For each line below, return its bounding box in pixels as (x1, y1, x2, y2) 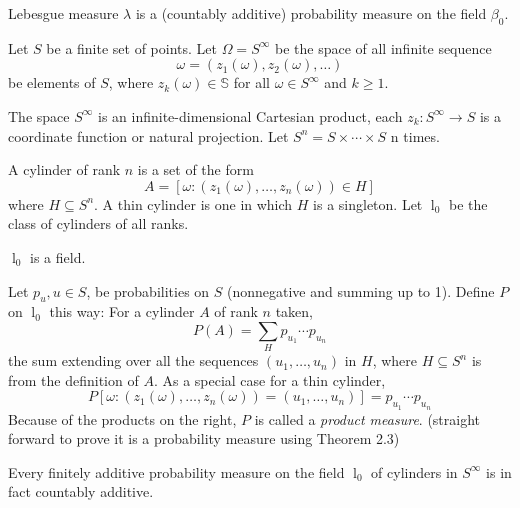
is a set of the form (137, 159, 254, 180)
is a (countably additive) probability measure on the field (135, 3, 487, 23)
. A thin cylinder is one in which (94, 193, 293, 214)
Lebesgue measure (8, 3, 119, 23)
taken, (275, 301, 313, 322)
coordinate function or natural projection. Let (8, 125, 289, 146)
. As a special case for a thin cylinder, (153, 369, 386, 390)
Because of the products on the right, (8, 408, 237, 429)
